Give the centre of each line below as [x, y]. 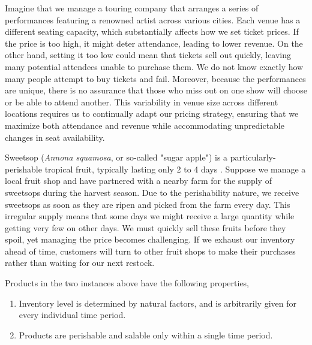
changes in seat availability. [55, 137]
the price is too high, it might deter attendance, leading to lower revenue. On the [154, 43]
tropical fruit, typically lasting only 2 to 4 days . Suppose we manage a [175, 169]
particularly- [253, 157]
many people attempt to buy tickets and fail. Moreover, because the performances [155, 78]
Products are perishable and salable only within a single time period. [146, 335]
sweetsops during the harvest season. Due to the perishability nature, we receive [152, 192]
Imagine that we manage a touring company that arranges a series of [132, 8]
